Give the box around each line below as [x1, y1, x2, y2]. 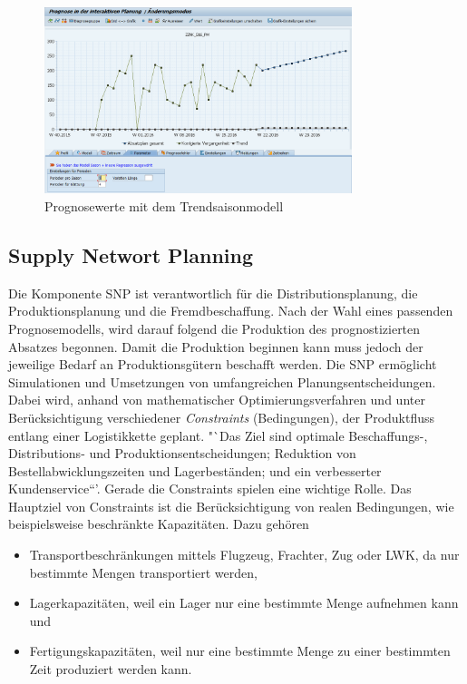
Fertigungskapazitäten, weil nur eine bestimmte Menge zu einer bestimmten [29, 641, 451, 660]
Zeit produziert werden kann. [29, 660, 192, 679]
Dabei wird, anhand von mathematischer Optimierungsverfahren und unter [8, 390, 425, 409]
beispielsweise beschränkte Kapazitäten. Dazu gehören [8, 514, 309, 533]
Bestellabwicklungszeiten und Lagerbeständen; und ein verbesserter [8, 461, 382, 480]
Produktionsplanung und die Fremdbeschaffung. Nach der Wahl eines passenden [8, 301, 453, 320]
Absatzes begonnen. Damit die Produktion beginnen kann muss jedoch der [8, 337, 423, 356]
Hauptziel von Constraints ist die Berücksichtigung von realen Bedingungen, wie [8, 496, 454, 515]
